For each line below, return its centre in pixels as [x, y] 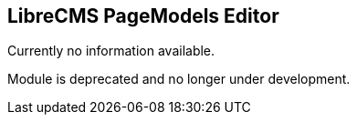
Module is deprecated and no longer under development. [179, 79]
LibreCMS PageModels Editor [143, 16]
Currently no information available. [111, 51]
